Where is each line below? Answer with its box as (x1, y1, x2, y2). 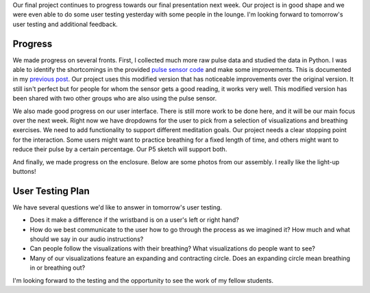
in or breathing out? (29, 264, 86, 272)
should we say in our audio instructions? (29, 235, 144, 243)
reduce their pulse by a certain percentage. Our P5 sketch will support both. (12, 145, 227, 153)
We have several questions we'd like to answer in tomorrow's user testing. (12, 203, 223, 212)
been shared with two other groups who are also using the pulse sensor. (12, 94, 217, 103)
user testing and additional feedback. (12, 20, 118, 28)
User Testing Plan (12, 185, 90, 196)
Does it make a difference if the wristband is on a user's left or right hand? (29, 216, 239, 224)
